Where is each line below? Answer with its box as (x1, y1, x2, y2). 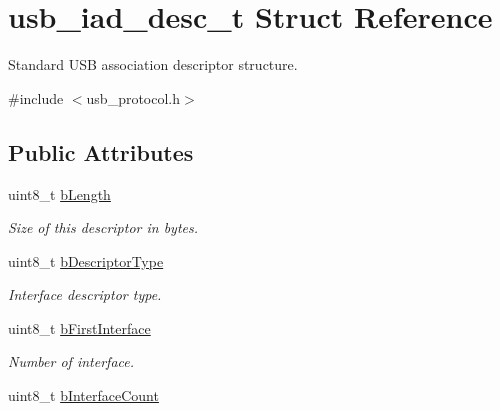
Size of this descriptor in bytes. (8, 217, 199, 238)
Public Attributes (8, 136, 194, 167)
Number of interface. (8, 351, 134, 372)
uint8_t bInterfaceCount (8, 385, 159, 406)
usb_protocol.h (86, 87, 181, 108)
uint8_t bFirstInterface (8, 317, 151, 338)
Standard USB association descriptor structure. (8, 54, 298, 75)
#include (8, 87, 64, 108)
